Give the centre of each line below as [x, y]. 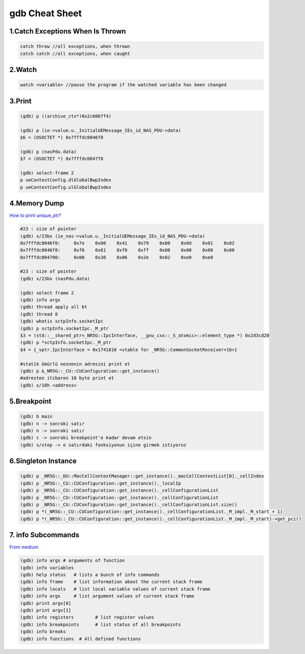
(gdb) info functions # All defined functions [80, 639]
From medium [24, 547]
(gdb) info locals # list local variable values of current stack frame [115, 589]
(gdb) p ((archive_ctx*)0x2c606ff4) [66, 116]
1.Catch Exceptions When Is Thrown [68, 31]
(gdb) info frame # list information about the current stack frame [111, 582]
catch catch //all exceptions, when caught [75, 54]
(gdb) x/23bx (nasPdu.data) [55, 279]
